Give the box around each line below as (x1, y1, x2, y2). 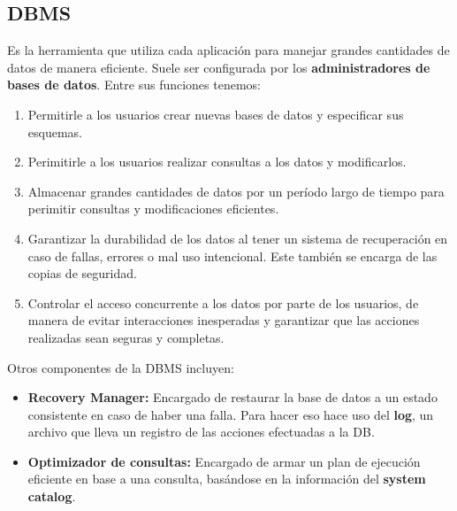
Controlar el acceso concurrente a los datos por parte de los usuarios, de (27, 293, 419, 312)
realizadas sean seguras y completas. (27, 328, 225, 346)
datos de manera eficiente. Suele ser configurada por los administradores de (7, 58, 430, 76)
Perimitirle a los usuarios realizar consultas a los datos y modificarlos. (27, 152, 407, 171)
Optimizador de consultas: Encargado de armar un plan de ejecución (27, 452, 421, 470)
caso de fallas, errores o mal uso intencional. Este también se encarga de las (27, 246, 438, 265)
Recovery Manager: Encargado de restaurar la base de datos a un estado (27, 388, 438, 406)
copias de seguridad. (27, 264, 137, 283)
